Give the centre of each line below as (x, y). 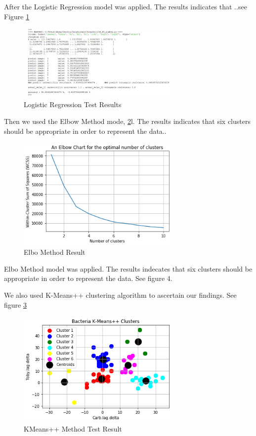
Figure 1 (17, 16)
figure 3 (15, 304)
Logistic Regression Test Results (73, 104)
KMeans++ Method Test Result (73, 429)
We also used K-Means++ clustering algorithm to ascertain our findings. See (120, 295)
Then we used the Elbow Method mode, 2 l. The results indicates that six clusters (127, 121)
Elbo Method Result (55, 252)
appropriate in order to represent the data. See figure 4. (88, 278)
